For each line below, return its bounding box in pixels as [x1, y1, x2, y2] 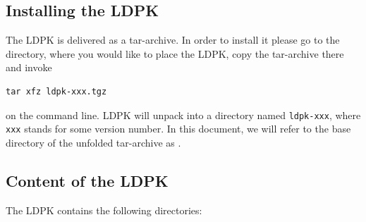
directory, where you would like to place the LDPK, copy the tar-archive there [6, 46, 344, 61]
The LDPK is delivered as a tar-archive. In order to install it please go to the [6, 32, 340, 47]
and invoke [6, 60, 52, 75]
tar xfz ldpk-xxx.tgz [6, 86, 107, 97]
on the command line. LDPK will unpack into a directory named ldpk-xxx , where [6, 107, 361, 122]
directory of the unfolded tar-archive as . [6, 135, 181, 149]
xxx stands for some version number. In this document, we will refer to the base [6, 121, 351, 136]
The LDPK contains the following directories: [6, 202, 202, 217]
